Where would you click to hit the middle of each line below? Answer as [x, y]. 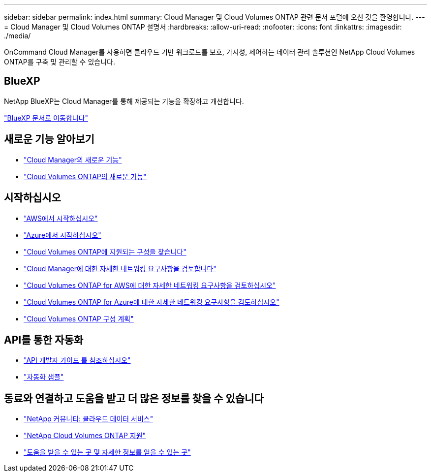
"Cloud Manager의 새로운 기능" [73, 159]
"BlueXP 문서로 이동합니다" [46, 118]
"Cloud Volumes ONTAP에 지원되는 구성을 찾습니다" [105, 252]
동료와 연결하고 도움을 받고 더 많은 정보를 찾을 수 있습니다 [134, 398]
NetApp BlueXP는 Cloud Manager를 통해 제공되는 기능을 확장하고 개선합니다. [124, 101]
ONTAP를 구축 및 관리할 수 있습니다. [60, 62]
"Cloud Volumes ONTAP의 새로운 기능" [85, 176]
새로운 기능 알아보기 [49, 139]
